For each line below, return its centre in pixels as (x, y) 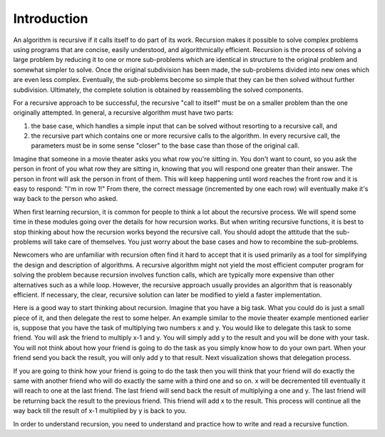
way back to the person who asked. (66, 199)
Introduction (51, 19)
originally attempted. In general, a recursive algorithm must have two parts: (124, 113)
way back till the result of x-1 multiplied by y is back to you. (100, 411)
